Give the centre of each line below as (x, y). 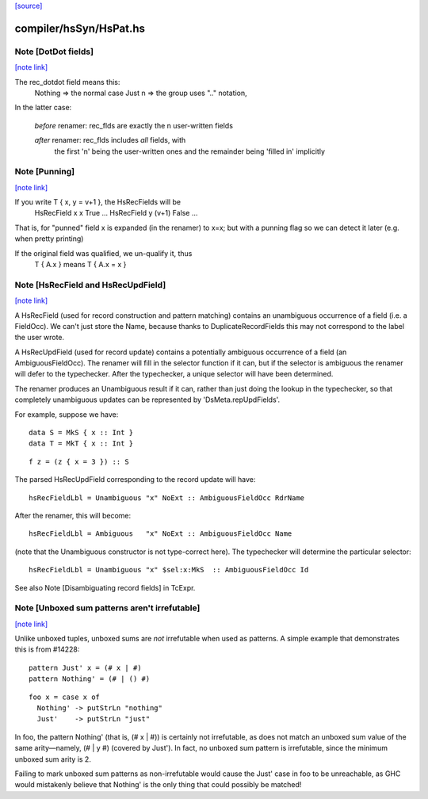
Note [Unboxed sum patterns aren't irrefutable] (107, 608)
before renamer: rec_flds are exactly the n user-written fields (134, 125)
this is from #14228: (47, 649)
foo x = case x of (65, 697)
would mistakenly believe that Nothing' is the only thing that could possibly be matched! (158, 785)
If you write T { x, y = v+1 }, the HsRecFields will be (98, 202)
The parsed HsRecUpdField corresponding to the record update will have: (135, 480)
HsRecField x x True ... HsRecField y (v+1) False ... (116, 213)
